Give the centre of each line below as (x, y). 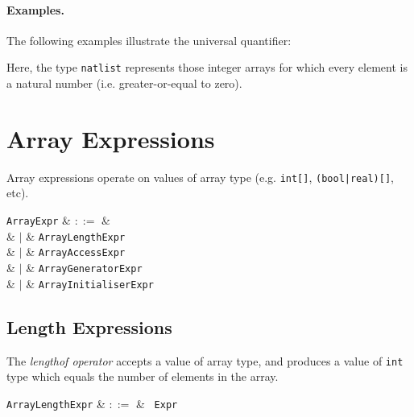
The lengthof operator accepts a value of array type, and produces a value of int (205, 360)
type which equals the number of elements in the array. (143, 376)
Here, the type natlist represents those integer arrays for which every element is (207, 67)
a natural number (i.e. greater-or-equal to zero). (124, 83)
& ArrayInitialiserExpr (90, 283)
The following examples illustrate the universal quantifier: (149, 40)
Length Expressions (89, 326)
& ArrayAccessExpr (76, 252)
